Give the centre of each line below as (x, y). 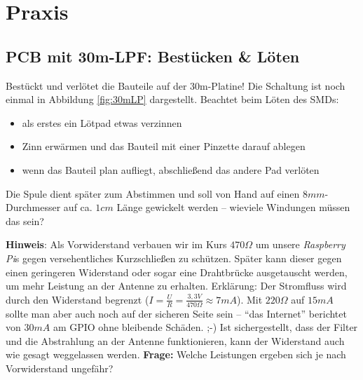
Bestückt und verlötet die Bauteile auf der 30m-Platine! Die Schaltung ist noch (176, 85)
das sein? (25, 220)
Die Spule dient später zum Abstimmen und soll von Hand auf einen (153, 193)
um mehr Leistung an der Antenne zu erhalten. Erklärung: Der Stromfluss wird (176, 286)
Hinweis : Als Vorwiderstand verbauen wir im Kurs (116, 244)
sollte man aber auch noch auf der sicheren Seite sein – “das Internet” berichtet (176, 313)
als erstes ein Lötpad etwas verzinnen (102, 122)
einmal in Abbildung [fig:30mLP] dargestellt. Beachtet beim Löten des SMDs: (172, 99)
